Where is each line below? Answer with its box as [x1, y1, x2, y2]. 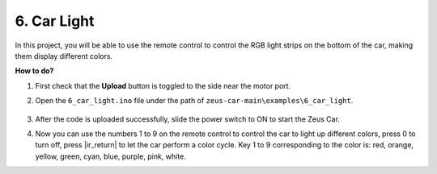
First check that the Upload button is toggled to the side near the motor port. [35, 81, 291, 90]
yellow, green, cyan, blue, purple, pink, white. [35, 151, 186, 161]
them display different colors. [15, 51, 113, 60]
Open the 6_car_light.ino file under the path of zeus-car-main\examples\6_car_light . [35, 96, 354, 106]
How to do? [15, 66, 54, 76]
